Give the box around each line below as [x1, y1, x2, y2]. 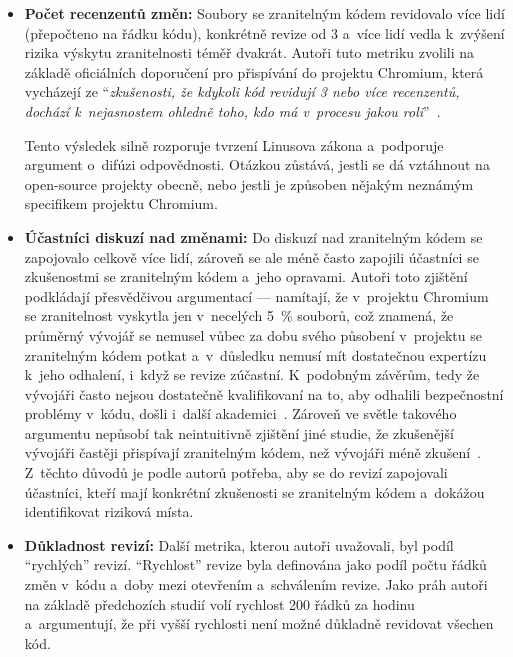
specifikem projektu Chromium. [24, 193, 218, 214]
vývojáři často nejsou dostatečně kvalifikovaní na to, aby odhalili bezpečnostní [24, 383, 504, 404]
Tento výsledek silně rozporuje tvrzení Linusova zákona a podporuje [24, 134, 444, 155]
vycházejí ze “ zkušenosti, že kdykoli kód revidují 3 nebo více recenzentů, [24, 81, 460, 102]
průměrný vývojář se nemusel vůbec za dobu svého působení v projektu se [24, 324, 482, 345]
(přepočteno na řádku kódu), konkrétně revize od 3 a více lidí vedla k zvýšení [24, 22, 505, 43]
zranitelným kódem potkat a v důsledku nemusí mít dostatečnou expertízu [24, 344, 487, 365]
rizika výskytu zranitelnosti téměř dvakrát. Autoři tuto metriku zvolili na [24, 42, 474, 63]
